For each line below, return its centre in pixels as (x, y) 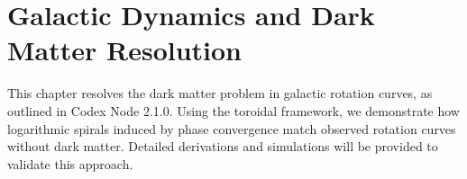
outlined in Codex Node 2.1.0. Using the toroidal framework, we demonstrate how (233, 110)
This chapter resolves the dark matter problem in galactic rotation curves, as (220, 93)
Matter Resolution (125, 50)
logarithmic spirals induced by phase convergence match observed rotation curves (232, 128)
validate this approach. (70, 163)
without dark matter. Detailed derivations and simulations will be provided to (223, 146)
